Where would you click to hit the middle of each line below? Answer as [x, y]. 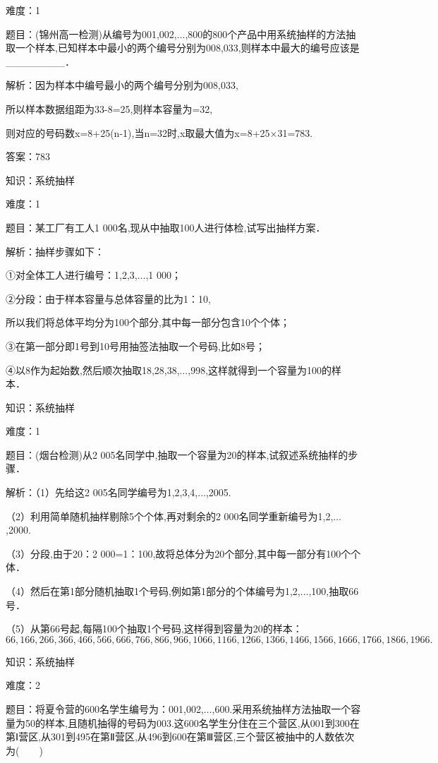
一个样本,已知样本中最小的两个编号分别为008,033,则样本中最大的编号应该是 [187, 48]
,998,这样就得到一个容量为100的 [260, 370]
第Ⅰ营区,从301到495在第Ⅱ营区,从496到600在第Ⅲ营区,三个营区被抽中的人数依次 [180, 737]
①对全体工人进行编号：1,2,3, [72, 275]
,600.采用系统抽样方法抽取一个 [281, 709]
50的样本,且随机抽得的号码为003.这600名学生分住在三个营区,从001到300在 [192, 722]
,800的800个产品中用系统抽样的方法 [266, 34]
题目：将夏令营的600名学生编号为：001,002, [105, 709]
